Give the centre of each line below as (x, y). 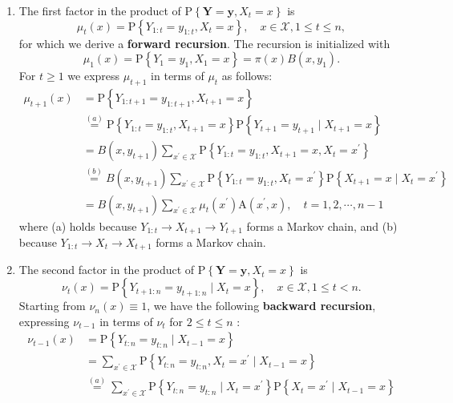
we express (94, 76)
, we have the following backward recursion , (261, 306)
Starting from (52, 306)
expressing (44, 321)
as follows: (247, 76)
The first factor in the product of (100, 10)
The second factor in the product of (107, 270)
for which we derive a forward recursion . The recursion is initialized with (204, 43)
